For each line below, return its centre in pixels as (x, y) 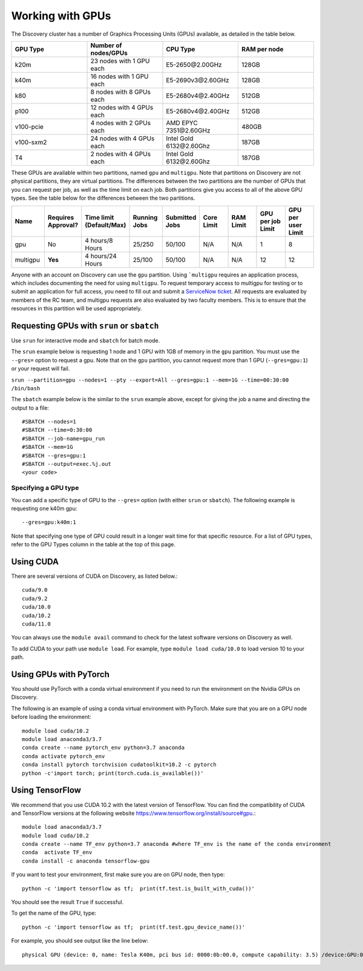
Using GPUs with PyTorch (60, 674)
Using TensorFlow (46, 790)
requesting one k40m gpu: (44, 508)
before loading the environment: (51, 717)
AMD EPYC (182, 123)
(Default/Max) (106, 225)
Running (145, 217)
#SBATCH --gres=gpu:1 (54, 456)
